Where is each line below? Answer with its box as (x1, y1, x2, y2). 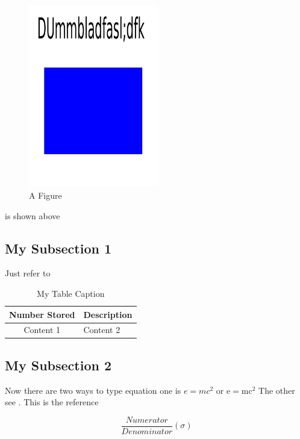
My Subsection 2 (5, 355, 112, 374)
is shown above (5, 209, 60, 222)
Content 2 (83, 323, 120, 336)
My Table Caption (37, 287, 105, 299)
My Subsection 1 (5, 238, 112, 257)
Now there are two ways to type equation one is (5, 384, 181, 396)
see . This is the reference (5, 396, 99, 408)
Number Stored (9, 308, 75, 320)
